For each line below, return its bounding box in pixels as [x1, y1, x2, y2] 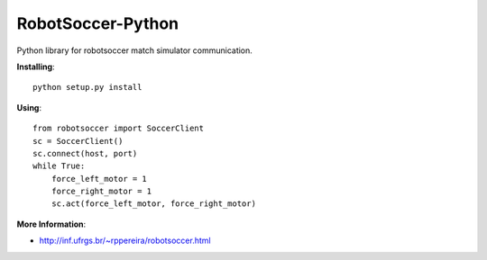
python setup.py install [32, 82, 142, 93]
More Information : [16, 219, 87, 229]
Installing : [16, 61, 55, 72]
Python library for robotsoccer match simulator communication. [16, 45, 253, 56]
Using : [16, 102, 42, 112]
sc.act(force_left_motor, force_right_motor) [51, 199, 257, 209]
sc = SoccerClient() [32, 136, 124, 146]
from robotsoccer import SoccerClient [32, 123, 205, 134]
